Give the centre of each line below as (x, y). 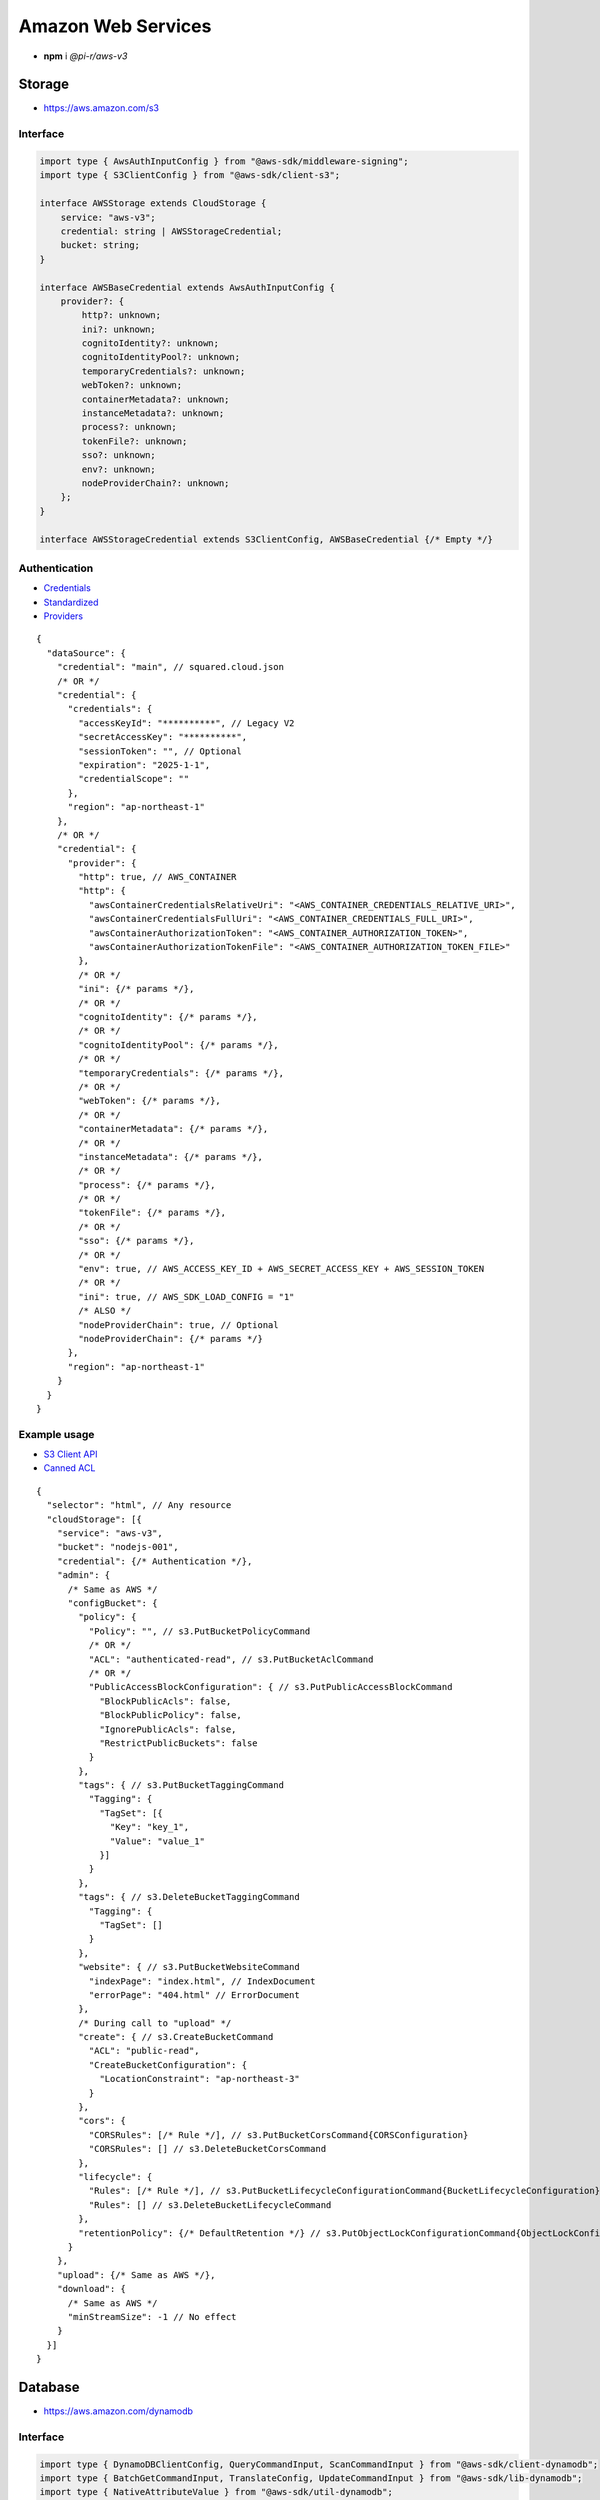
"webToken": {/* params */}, (150, 1101)
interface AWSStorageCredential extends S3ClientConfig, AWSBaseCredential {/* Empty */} (266, 539)
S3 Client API (70, 1454)
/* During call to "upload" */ (155, 2023)
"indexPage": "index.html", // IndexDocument (202, 1981)
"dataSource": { (86, 653)
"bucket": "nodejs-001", (117, 1547)
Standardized (71, 602)
